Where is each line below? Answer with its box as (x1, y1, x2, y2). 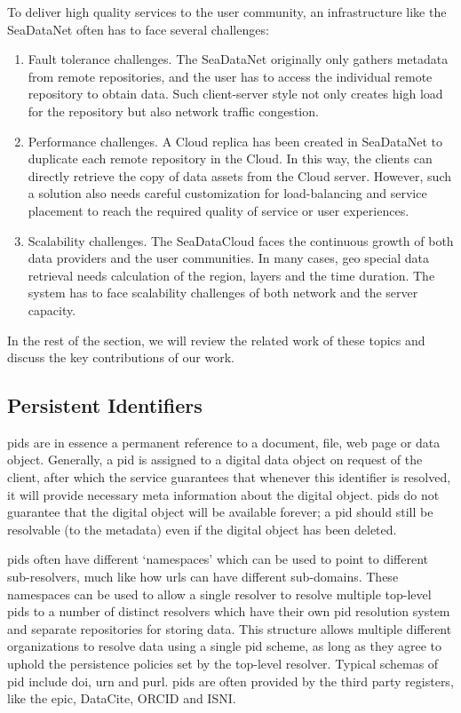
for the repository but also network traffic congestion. (28, 101, 319, 120)
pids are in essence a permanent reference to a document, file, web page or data (7, 432, 441, 451)
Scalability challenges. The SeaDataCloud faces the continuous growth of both (28, 231, 454, 250)
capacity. (28, 300, 76, 319)
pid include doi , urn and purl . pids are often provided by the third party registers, (7, 671, 454, 690)
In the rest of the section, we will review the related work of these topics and (7, 330, 425, 349)
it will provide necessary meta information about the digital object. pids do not (7, 485, 440, 503)
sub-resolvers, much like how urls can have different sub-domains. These (7, 567, 399, 586)
